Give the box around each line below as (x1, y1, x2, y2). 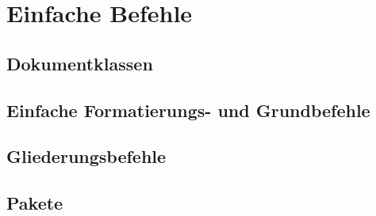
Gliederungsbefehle (6, 144, 167, 169)
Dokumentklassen (6, 51, 153, 75)
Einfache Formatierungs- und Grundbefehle (6, 97, 370, 122)
